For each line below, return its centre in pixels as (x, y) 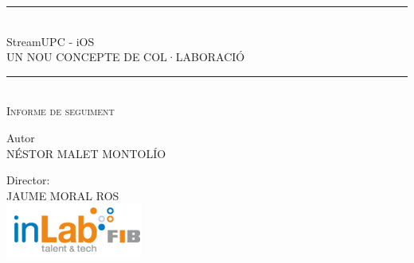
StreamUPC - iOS (51, 41)
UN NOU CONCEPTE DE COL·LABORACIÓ (126, 57)
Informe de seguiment (61, 111)
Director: (28, 180)
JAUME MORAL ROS (63, 195)
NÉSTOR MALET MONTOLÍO (86, 153)
